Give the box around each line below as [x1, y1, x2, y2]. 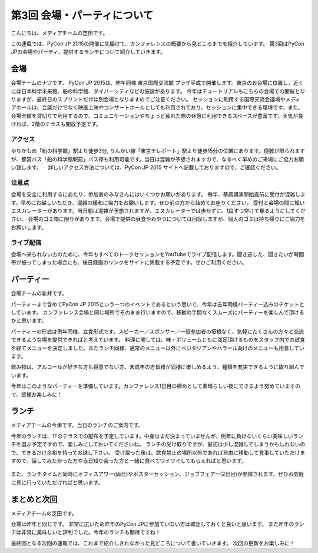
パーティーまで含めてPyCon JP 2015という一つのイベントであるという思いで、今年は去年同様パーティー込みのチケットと [11, 300, 305, 307]
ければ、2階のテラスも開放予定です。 [11, 121, 101, 128]
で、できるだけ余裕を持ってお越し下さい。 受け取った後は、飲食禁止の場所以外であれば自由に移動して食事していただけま [11, 449, 306, 456]
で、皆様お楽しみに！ [11, 390, 63, 398]
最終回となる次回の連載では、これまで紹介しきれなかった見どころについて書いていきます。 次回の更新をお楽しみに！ [11, 539, 295, 547]
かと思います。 [11, 317, 47, 324]
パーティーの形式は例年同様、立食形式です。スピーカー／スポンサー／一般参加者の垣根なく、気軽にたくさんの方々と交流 [11, 327, 304, 335]
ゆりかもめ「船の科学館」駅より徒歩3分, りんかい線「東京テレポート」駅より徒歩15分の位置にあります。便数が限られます [11, 147, 306, 154]
